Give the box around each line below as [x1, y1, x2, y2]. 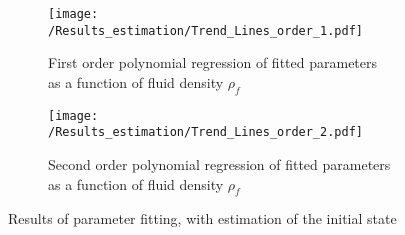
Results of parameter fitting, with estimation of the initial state [8, 208, 397, 229]
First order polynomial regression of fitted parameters [48, 52, 378, 73]
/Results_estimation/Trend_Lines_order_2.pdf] [48, 125, 363, 140]
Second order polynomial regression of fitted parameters [48, 154, 391, 175]
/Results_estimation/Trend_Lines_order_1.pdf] [48, 23, 363, 38]
